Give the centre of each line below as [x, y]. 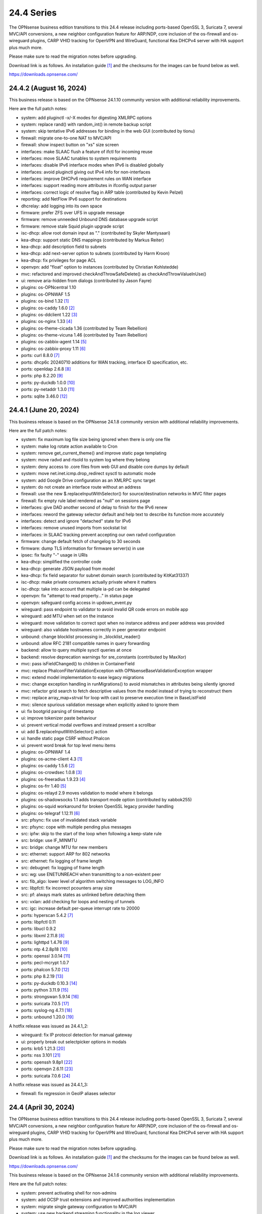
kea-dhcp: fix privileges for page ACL [59, 260]
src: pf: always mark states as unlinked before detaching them [83, 895]
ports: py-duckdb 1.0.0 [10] [48, 382]
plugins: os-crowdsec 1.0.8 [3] [51, 773]
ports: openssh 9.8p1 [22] [47, 1062]
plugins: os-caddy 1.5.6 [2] [48, 766]
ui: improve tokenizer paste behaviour [59, 718]
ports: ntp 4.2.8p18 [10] [44, 949]
